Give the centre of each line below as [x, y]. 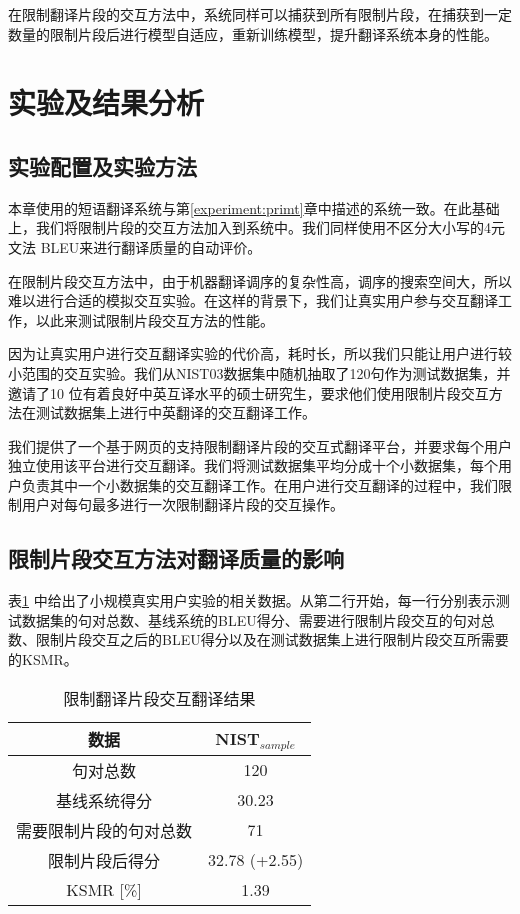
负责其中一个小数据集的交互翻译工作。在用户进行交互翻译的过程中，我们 [259, 484]
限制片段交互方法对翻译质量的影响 [176, 558]
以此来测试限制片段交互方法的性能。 [154, 319]
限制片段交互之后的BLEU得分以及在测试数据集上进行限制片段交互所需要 [272, 639]
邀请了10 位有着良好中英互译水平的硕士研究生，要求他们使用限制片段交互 [248, 392]
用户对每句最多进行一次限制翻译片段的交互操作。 [182, 504]
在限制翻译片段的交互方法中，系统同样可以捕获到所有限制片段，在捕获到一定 [260, 14]
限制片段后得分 [104, 860]
